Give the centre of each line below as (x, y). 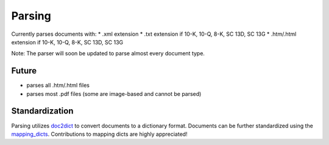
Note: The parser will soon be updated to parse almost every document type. (108, 53)
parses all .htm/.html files (58, 86)
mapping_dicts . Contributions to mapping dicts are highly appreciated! (100, 134)
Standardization (42, 111)
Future (24, 71)
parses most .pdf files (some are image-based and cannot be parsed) (114, 93)
